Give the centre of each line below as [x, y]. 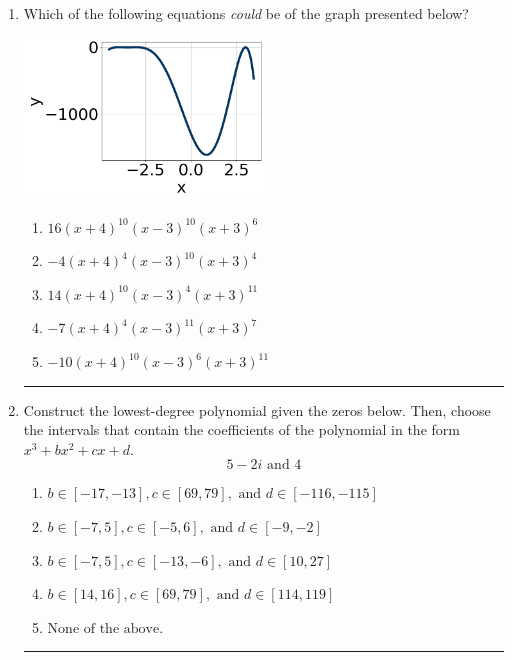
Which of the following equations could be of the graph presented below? [246, 13]
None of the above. [105, 628]
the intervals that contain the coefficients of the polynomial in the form [241, 429]
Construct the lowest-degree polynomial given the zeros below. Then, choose [257, 409]
